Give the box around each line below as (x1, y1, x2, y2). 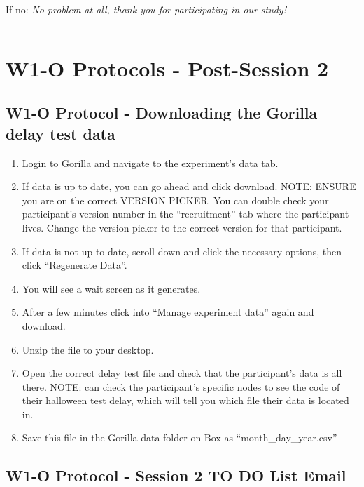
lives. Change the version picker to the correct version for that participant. (22, 220, 342, 234)
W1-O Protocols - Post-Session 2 (6, 53, 329, 82)
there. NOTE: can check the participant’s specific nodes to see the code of (22, 379, 340, 394)
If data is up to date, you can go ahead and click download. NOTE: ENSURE (22, 179, 356, 194)
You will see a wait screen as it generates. (22, 281, 201, 295)
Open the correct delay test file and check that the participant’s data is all (22, 366, 342, 380)
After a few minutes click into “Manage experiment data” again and (22, 305, 314, 319)
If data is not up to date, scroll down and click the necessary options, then (22, 243, 342, 258)
